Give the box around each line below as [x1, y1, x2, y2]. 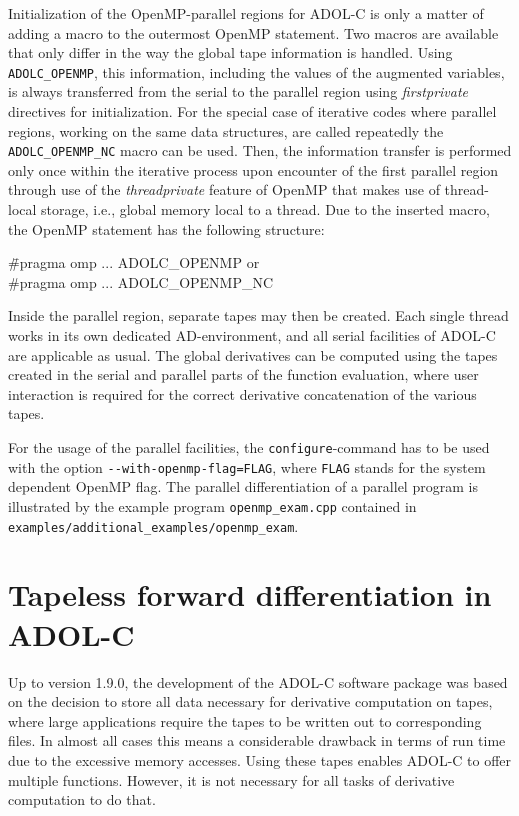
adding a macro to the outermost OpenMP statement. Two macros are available [8, 22, 499, 43]
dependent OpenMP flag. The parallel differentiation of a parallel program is [8, 476, 478, 497]
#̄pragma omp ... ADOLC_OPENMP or [8, 252, 260, 273]
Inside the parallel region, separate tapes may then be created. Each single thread [8, 305, 509, 326]
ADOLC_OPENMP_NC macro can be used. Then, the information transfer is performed [8, 140, 512, 161]
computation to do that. [8, 789, 156, 810]
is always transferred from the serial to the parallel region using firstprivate [8, 81, 469, 102]
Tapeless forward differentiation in [8, 574, 492, 615]
